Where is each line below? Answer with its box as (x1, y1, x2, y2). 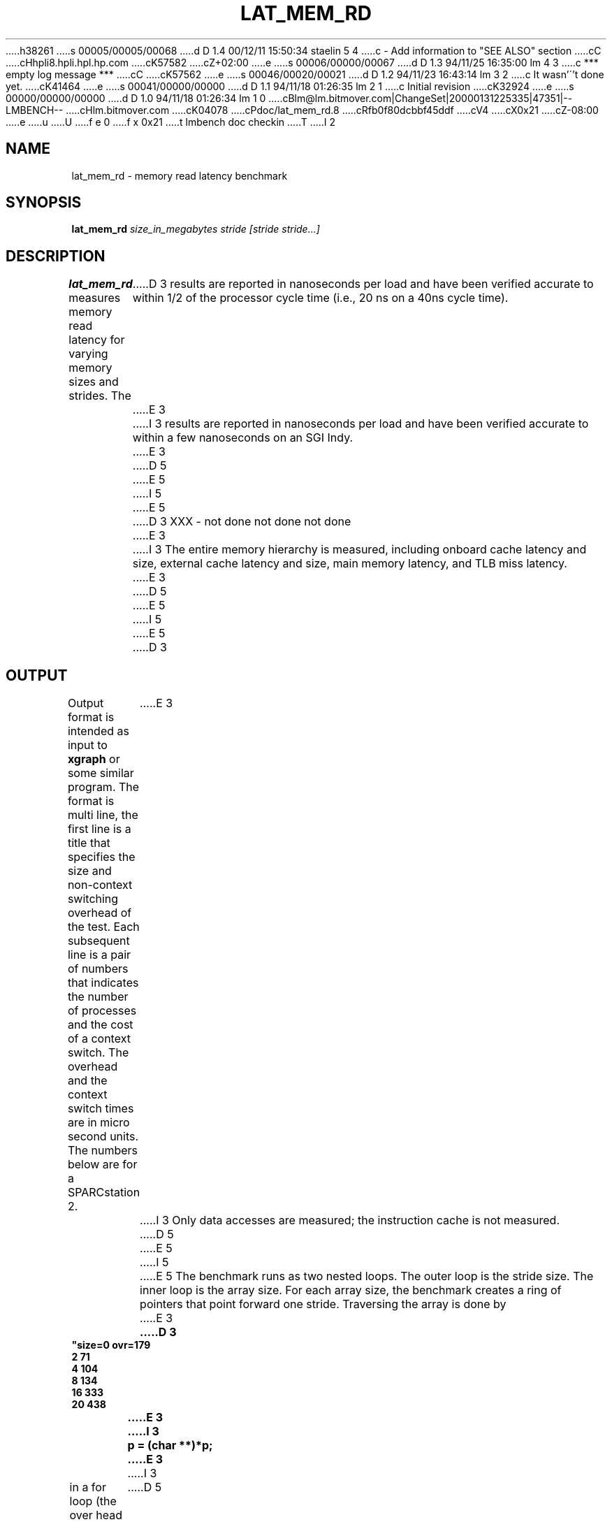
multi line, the (67, 808, 138, 822)
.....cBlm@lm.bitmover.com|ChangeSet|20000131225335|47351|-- (268, 92, 573, 104)
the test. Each (67, 920, 140, 934)
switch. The (67, 1045, 129, 1060)
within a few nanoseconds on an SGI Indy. (132, 430, 354, 445)
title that (67, 836, 110, 850)
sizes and (68, 375, 119, 389)
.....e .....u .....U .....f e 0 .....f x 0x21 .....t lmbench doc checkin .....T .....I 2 (6, 115, 336, 128)
